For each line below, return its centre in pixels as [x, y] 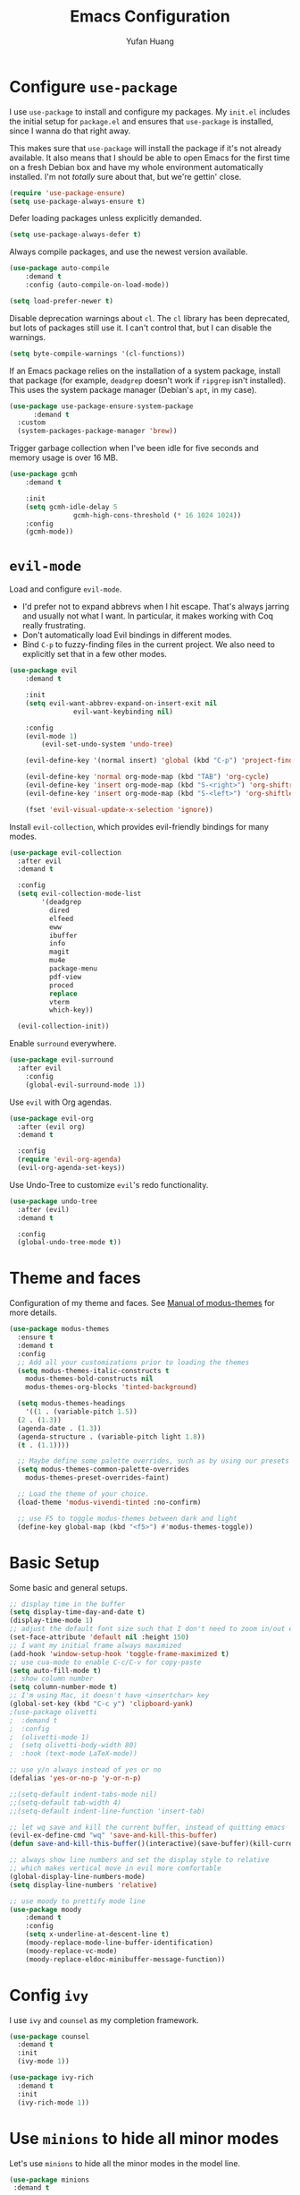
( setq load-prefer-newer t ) [62, 301]
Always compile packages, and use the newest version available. [129, 252]
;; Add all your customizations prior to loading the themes [133, 1362]
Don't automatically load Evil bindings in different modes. [127, 635]
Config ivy [49, 1995]
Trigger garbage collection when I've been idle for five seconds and [134, 448]
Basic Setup [54, 1563]
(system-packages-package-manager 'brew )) [97, 431]
